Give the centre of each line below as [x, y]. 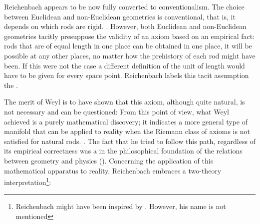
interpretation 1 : [28, 181]
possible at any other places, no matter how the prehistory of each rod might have [130, 55]
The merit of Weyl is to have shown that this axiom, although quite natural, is [125, 102]
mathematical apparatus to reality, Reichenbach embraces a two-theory [113, 170]
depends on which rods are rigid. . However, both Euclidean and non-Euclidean [125, 26]
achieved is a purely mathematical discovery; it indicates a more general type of [126, 121]
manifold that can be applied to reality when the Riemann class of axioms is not [127, 131]
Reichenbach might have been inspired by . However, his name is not [121, 206]
